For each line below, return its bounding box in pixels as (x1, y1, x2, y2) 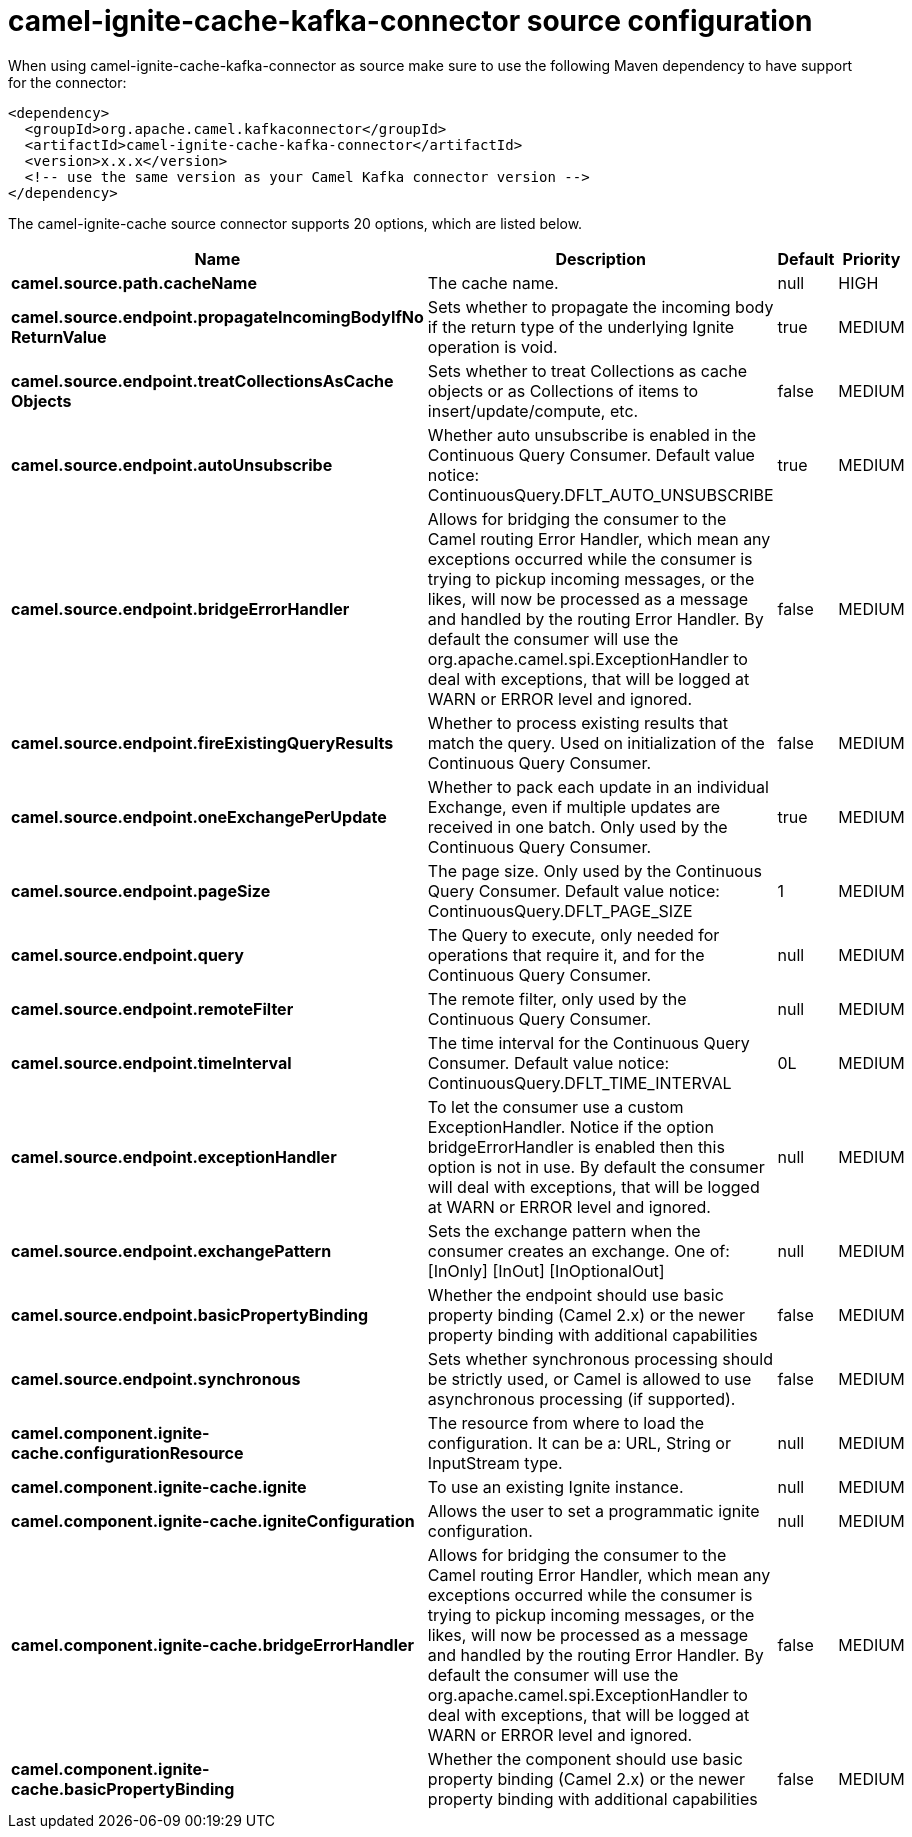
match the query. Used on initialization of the (427, 732, 765, 753)
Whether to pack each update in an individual (427, 776, 769, 797)
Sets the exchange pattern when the (427, 1220, 701, 1241)
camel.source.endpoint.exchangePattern (11, 1240, 332, 1261)
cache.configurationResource (11, 1442, 244, 1463)
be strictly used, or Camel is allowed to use (427, 1368, 752, 1389)
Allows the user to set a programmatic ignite (427, 1500, 760, 1521)
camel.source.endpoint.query (11, 944, 244, 965)
